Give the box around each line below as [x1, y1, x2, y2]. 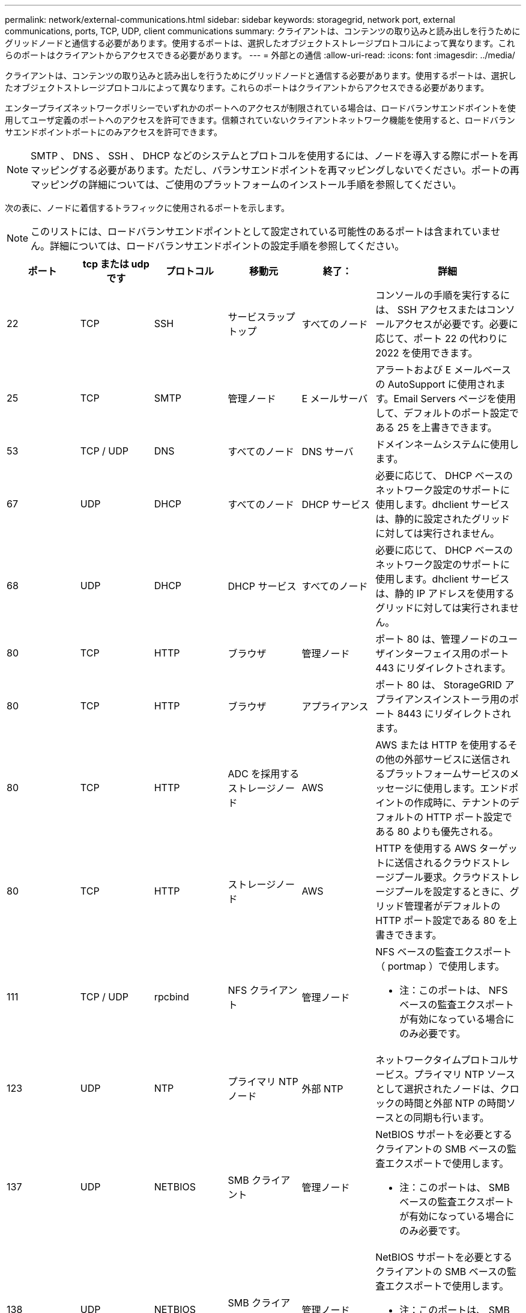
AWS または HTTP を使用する [375, 739, 508, 751]
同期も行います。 [413, 1112, 489, 1124]
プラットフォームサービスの [385, 768, 510, 780]
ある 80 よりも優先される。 [375, 825, 498, 837]
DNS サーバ [301, 445, 354, 458]
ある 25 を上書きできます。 [375, 421, 497, 433]
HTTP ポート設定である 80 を [375, 914, 508, 926]
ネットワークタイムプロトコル [375, 1054, 509, 1066]
